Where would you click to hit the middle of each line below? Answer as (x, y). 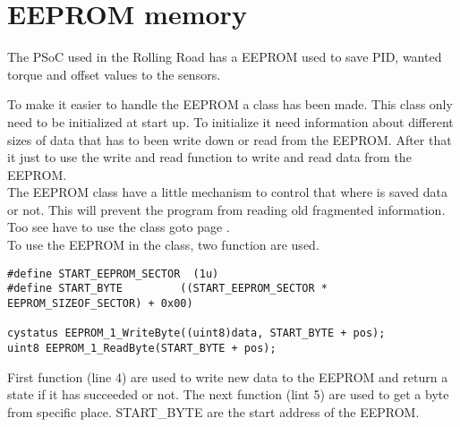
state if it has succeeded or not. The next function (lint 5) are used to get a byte (228, 394)
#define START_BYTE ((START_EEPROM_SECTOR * (167, 289)
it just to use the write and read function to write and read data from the (209, 157)
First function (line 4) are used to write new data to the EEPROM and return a (228, 376)
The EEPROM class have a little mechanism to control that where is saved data (227, 192)
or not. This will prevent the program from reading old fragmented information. (226, 209)
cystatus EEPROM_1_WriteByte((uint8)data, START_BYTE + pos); (196, 333)
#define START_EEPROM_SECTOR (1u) (113, 273)
